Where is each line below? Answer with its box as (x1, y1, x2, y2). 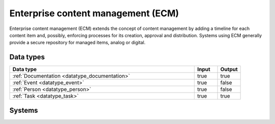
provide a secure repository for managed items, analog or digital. (9, 40, 146, 46)
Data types (9, 53, 45, 61)
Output (220, 66, 238, 73)
